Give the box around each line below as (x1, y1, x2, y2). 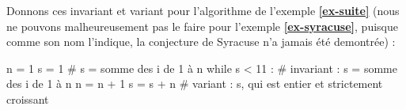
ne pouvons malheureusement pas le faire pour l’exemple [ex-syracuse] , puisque (6, 17, 398, 34)
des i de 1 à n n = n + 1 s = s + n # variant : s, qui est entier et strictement (6, 75, 383, 92)
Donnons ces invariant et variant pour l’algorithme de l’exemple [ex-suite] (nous (6, 2, 400, 18)
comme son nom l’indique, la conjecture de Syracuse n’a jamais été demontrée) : (6, 33, 396, 50)
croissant (6, 90, 49, 107)
